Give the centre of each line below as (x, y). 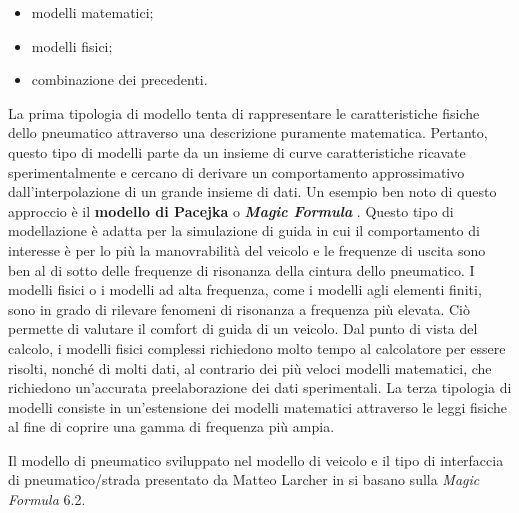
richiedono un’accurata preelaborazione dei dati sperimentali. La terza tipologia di (260, 387)
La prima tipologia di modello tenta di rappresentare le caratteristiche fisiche (244, 112)
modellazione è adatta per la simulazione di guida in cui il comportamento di (244, 230)
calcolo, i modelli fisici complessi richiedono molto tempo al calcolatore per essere (257, 347)
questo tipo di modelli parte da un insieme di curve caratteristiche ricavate (237, 151)
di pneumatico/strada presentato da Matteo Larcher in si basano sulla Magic (244, 479)
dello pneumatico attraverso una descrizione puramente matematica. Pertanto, (248, 132)
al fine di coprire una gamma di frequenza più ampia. (171, 426)
